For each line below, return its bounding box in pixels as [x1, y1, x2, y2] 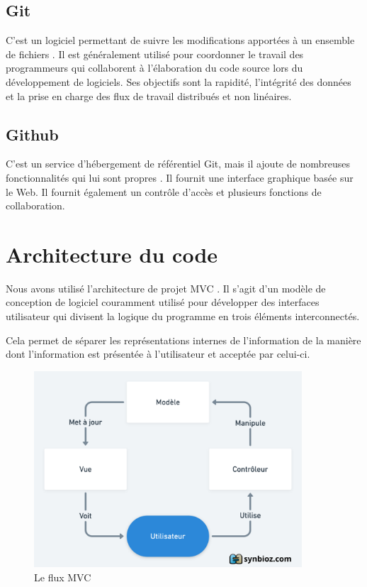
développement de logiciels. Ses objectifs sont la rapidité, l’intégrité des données [6, 74, 351, 89]
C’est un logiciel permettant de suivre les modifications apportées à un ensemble [6, 33, 355, 48]
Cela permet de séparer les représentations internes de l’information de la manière [6, 332, 361, 347]
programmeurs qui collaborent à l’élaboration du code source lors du [6, 60, 303, 75]
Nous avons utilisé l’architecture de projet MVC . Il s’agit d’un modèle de [6, 280, 326, 295]
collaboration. [6, 198, 65, 213]
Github [6, 123, 59, 145]
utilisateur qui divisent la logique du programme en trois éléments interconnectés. [6, 309, 360, 324]
